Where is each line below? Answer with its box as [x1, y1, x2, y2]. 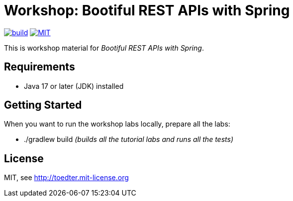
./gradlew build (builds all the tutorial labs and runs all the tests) [24, 135, 233, 144]
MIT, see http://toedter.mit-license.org [4, 173, 129, 182]
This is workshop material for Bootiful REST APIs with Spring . [4, 43, 204, 52]
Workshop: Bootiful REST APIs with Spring [4, 2, 290, 19]
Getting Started [4, 99, 82, 112]
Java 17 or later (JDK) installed [24, 81, 124, 90]
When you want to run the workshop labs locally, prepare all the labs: [4, 120, 230, 129]
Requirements [4, 61, 75, 73]
